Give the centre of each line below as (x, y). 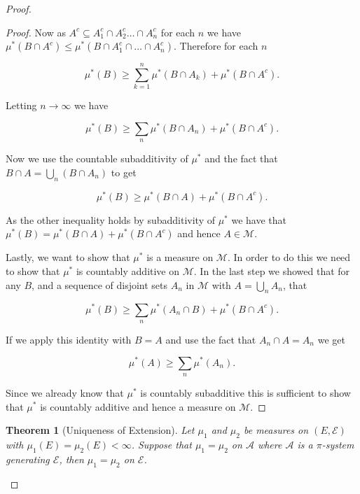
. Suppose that (161, 444)
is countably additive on (128, 271)
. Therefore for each (216, 46)
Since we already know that (65, 392)
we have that (259, 219)
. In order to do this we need (289, 257)
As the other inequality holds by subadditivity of (110, 219)
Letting (21, 105)
